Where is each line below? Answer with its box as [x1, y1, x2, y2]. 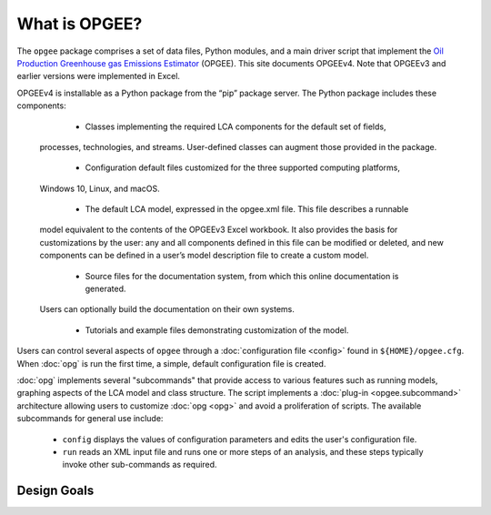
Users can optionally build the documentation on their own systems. [39, 304, 295, 315]
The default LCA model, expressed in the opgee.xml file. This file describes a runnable [85, 204, 409, 215]
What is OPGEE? [16, 14, 143, 34]
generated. [85, 283, 126, 295]
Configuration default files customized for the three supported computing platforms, [85, 162, 400, 173]
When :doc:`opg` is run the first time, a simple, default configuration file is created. [16, 358, 326, 369]
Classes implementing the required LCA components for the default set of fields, [85, 121, 386, 132]
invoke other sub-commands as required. [62, 459, 217, 470]
